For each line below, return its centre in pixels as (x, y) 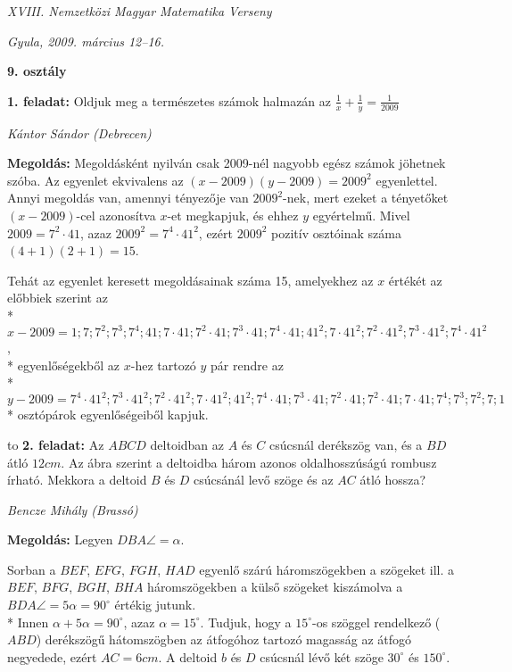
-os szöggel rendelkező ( (376, 622)
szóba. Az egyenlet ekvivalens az (95, 180)
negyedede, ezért (52, 656)
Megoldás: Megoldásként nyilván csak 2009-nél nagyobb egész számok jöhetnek (227, 163)
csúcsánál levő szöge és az (264, 480)
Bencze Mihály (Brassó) (73, 509)
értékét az (415, 280)
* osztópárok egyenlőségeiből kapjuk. (108, 415)
